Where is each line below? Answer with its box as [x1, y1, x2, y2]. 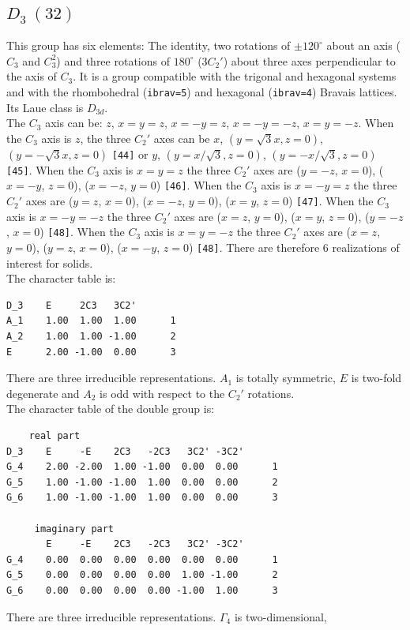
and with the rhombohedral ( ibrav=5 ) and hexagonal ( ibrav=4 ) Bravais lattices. [6, 83, 397, 99]
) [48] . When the [39, 223, 125, 240]
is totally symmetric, [235, 369, 336, 386]
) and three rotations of [56, 52, 170, 69]
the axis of [6, 68, 57, 84]
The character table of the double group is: [6, 400, 215, 417]
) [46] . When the [156, 177, 242, 193]
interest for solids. [6, 254, 93, 271]
